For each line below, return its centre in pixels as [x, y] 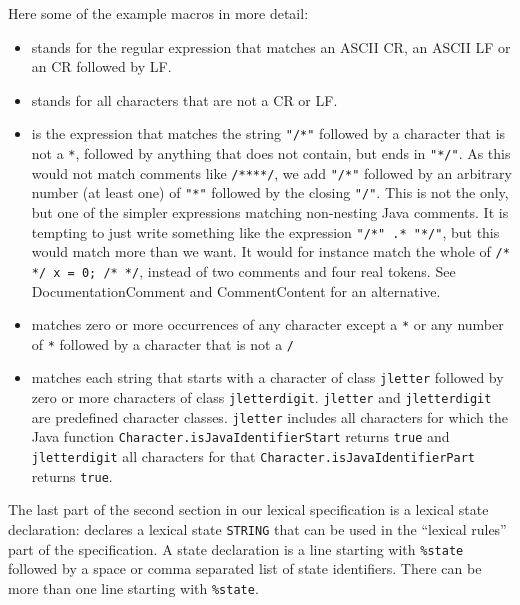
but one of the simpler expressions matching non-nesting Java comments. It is [270, 212]
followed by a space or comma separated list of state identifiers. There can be [245, 568]
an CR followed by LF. [101, 66]
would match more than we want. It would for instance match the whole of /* [270, 251]
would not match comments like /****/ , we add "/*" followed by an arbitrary [271, 172]
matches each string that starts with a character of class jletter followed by [267, 377]
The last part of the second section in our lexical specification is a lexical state [248, 509]
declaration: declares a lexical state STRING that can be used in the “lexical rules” [257, 529]
